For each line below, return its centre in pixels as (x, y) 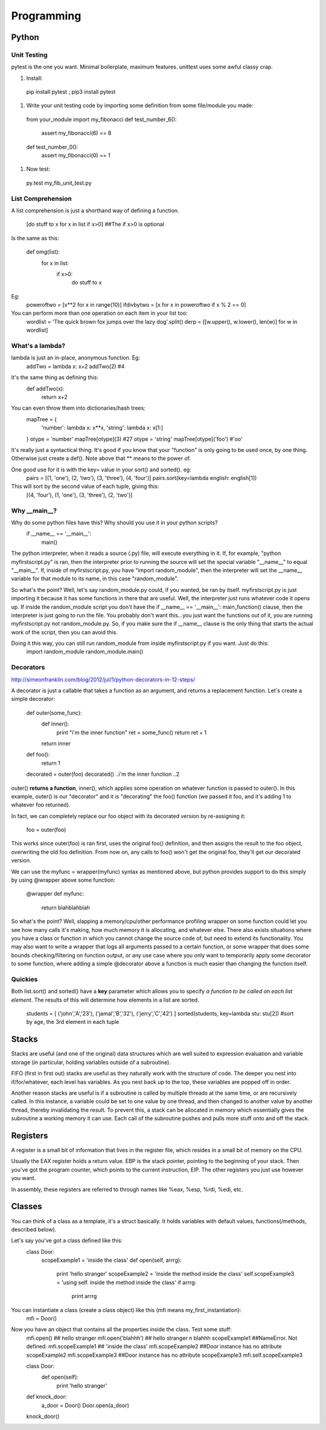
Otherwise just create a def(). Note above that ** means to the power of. (101, 458)
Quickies (24, 979)
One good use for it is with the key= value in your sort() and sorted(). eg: (101, 470)
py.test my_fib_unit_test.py (59, 183)
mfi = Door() (42, 1319)
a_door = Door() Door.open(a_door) (85, 1405)
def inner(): (55, 724)
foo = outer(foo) (46, 830)
